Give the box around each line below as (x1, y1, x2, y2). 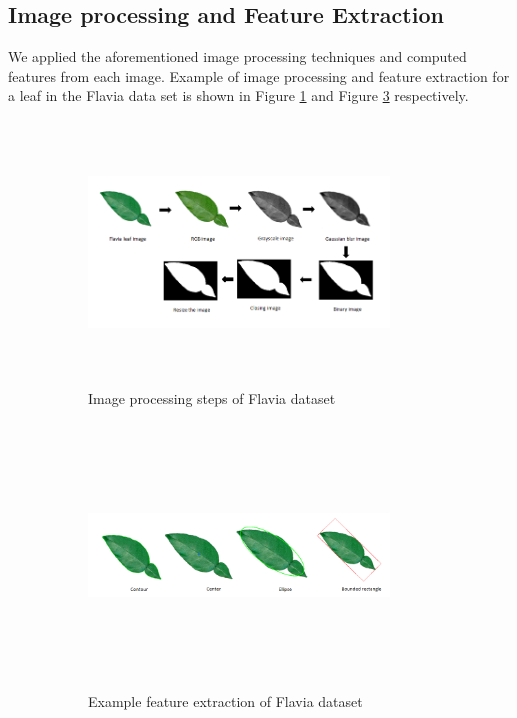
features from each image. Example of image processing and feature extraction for (8, 65, 510, 86)
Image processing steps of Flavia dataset (88, 388, 336, 409)
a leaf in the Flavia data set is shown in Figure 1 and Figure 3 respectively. (8, 85, 469, 106)
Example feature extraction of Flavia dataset (88, 690, 363, 711)
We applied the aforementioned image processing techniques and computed (8, 46, 467, 67)
